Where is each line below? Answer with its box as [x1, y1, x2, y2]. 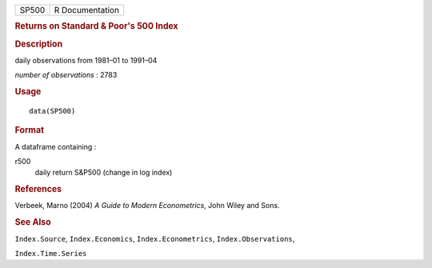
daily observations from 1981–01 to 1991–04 [14, 55, 158, 65]
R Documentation [54, 5, 120, 15]
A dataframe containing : [14, 142, 97, 151]
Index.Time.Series [14, 249, 87, 258]
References [14, 184, 62, 195]
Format [14, 125, 44, 136]
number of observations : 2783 [14, 70, 118, 80]
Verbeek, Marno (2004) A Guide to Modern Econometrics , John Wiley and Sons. [14, 201, 280, 210]
